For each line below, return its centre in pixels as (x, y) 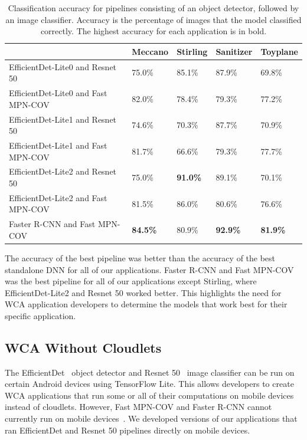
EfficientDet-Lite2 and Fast (58, 197)
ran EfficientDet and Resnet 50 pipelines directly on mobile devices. (128, 430)
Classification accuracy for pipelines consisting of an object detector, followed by (153, 8)
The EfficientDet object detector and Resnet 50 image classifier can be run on (150, 372)
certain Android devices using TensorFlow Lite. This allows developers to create (149, 384)
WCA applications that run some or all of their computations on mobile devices (149, 395)
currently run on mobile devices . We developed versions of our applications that (151, 418)
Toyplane (279, 51)
